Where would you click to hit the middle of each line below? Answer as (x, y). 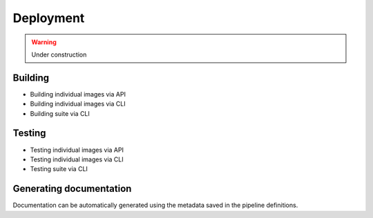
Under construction (59, 54)
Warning (44, 42)
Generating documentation (72, 189)
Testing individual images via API (77, 150)
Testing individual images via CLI (77, 159)
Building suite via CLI (60, 113)
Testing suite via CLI (59, 169)
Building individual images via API (78, 94)
